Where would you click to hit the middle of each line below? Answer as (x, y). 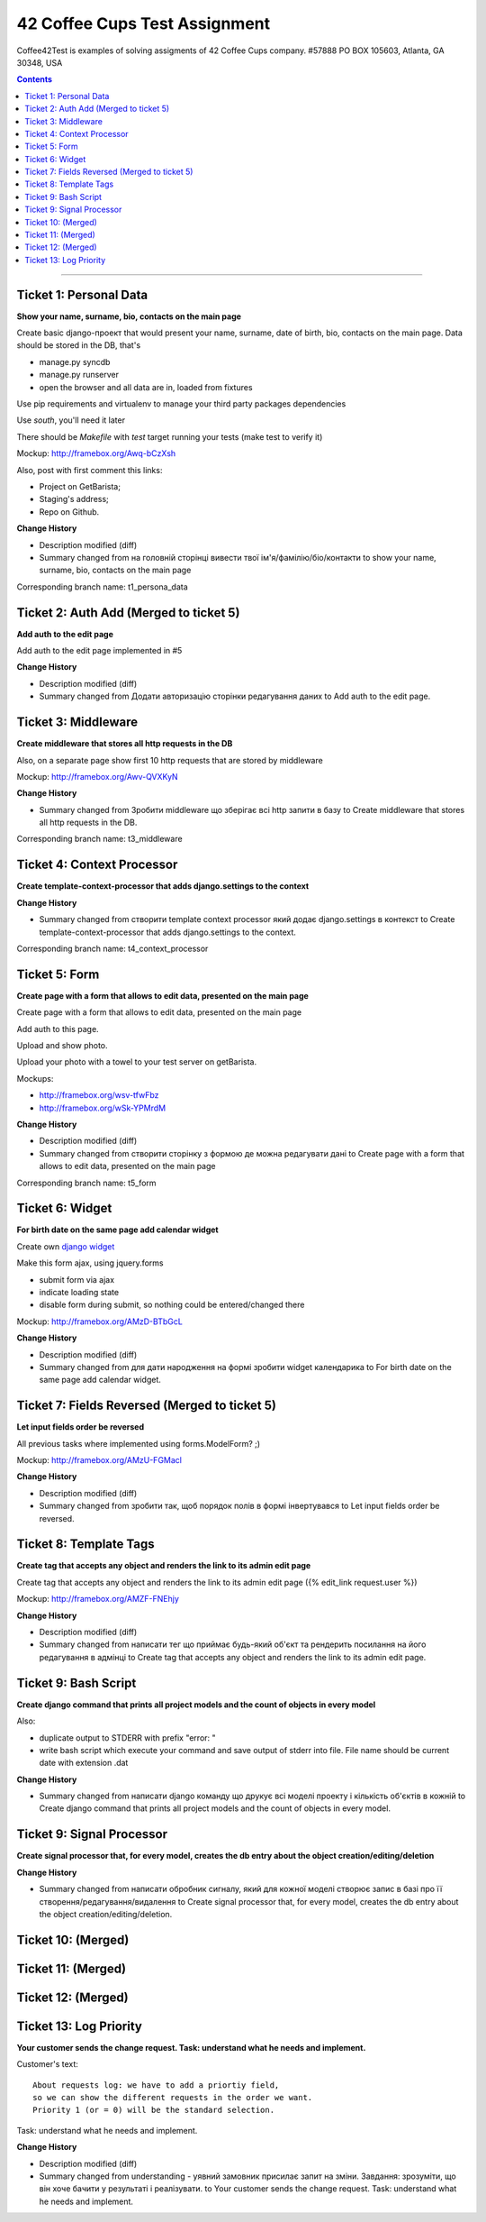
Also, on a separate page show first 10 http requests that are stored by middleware (170, 760)
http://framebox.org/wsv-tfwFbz (99, 1095)
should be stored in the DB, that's (79, 345)
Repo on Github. (69, 512)
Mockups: (35, 1078)
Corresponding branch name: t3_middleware (100, 839)
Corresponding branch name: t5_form (86, 1183)
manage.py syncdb (75, 361)
